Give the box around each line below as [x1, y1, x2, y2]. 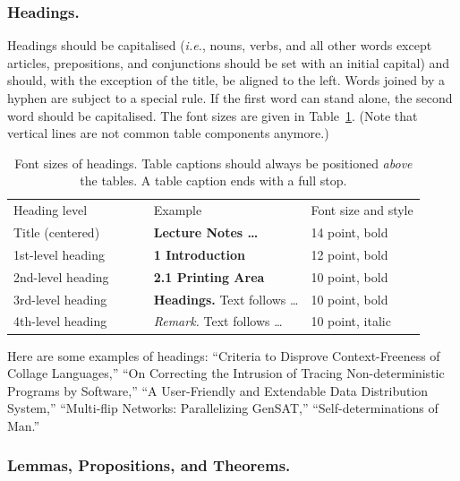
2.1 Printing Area [153, 267, 265, 286]
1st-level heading [13, 245, 105, 263]
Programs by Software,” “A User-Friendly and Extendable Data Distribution [7, 381, 429, 399]
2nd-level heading [13, 267, 109, 286]
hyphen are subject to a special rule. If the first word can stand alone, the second [7, 89, 453, 107]
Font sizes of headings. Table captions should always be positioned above [14, 153, 413, 172]
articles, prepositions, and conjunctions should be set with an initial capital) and [7, 53, 450, 72]
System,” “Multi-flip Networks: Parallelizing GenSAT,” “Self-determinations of [7, 399, 439, 417]
